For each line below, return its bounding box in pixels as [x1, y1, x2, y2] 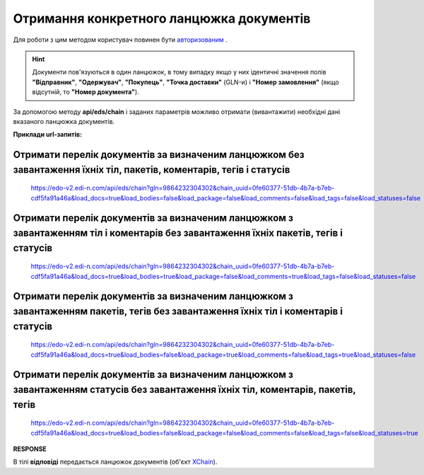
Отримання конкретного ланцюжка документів [13, 11, 311, 26]
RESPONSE [13, 445, 47, 453]
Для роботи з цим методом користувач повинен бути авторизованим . [13, 35, 228, 44]
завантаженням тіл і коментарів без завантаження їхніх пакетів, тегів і [13, 227, 343, 239]
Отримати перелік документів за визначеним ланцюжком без [13, 149, 305, 161]
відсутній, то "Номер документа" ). [32, 88, 139, 96]
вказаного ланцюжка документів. [13, 117, 115, 125]
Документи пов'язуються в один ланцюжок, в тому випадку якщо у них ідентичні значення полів [32, 68, 326, 76]
